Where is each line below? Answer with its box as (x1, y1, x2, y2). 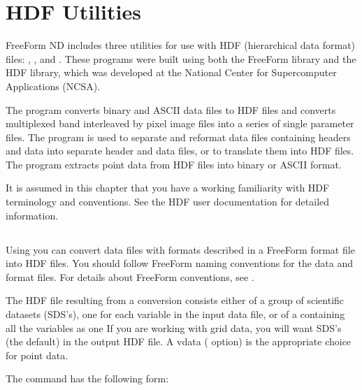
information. (6, 208, 59, 222)
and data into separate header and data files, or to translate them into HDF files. (6, 143, 354, 158)
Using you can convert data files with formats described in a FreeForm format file (6, 242, 355, 257)
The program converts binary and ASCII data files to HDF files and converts (6, 102, 336, 117)
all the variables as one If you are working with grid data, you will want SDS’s (6, 320, 342, 335)
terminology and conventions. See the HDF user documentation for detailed (6, 194, 330, 209)
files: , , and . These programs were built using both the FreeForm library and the (6, 51, 356, 66)
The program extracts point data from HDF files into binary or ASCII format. (6, 157, 342, 171)
